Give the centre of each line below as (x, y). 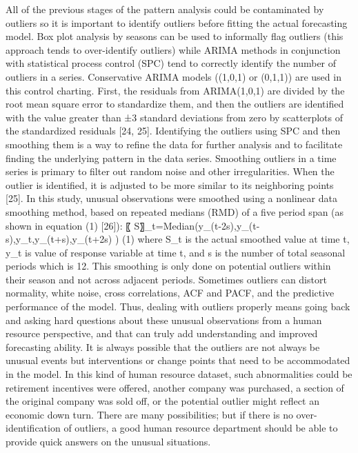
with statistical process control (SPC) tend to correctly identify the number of (171, 63)
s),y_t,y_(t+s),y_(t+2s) (59, 239)
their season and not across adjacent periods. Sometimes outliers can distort (166, 279)
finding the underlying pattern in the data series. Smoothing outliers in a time (171, 158)
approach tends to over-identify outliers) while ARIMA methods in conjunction (173, 49)
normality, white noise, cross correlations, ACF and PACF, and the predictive (170, 293)
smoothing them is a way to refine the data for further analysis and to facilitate (174, 144)
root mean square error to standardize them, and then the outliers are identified (175, 104)
